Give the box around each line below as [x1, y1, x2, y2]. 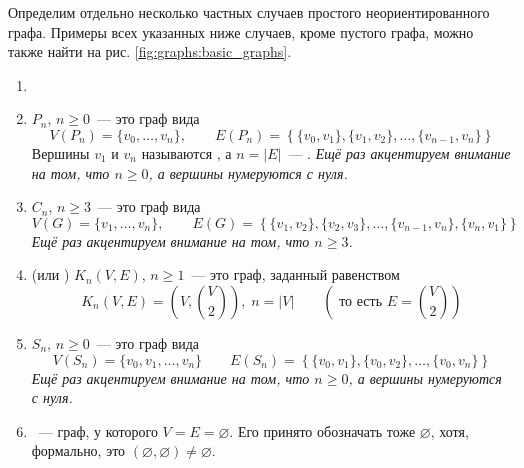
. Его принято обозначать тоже [229, 420, 416, 441]
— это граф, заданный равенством [191, 264, 400, 285]
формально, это [31, 440, 126, 461]
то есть [339, 294, 383, 309]
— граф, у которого [38, 420, 158, 441]
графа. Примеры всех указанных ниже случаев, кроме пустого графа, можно [8, 21, 474, 42]
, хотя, [430, 420, 469, 441]
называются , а [141, 142, 232, 163]
